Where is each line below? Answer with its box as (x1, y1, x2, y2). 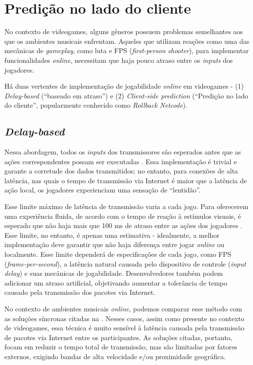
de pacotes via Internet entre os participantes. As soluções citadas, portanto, (4, 332, 233, 342)
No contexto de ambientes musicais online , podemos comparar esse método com (4, 303, 242, 313)
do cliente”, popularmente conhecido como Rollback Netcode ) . (4, 100, 187, 110)
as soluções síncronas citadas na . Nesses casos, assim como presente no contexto (4, 313, 244, 323)
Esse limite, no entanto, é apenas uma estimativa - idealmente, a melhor (4, 230, 219, 240)
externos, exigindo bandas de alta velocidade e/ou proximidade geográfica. (4, 351, 226, 361)
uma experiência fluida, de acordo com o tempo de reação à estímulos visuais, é (4, 211, 241, 221)
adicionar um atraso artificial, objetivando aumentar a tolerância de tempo (4, 277, 228, 288)
